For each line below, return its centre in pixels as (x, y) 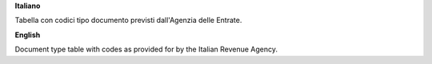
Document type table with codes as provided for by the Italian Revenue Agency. (146, 49)
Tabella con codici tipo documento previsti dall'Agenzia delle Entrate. (128, 21)
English (28, 35)
